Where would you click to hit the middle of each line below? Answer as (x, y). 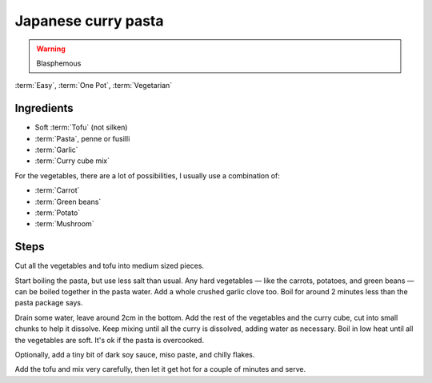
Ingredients (44, 108)
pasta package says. (49, 303)
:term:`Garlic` (57, 150)
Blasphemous (59, 63)
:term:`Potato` (58, 213)
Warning (51, 49)
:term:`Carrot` (57, 190)
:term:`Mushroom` (65, 224)
